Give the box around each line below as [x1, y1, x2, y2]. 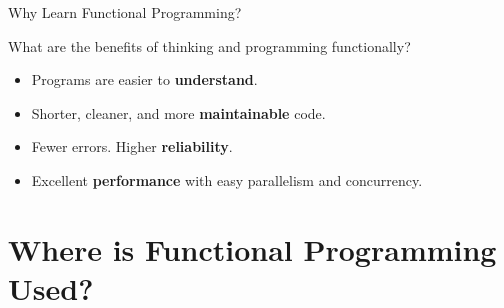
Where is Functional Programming [8, 228, 497, 269]
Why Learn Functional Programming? [8, 2, 242, 22]
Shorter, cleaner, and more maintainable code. [31, 102, 326, 123]
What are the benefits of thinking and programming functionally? [8, 35, 411, 56]
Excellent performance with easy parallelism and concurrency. [31, 169, 423, 190]
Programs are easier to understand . [31, 69, 258, 90]
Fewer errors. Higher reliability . [31, 136, 233, 157]
